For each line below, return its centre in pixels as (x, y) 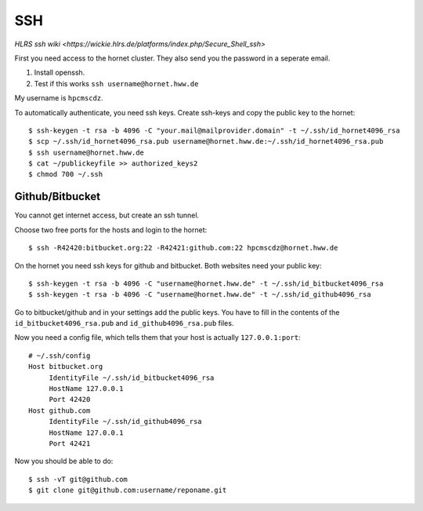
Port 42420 (70, 400)
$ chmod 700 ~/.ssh (66, 174)
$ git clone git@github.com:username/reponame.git (128, 490)
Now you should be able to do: (64, 461)
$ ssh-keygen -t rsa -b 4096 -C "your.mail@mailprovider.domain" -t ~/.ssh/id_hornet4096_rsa (214, 130)
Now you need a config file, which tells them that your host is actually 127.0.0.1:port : (157, 338)
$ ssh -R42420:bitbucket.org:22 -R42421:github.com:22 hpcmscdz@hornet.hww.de (183, 248)
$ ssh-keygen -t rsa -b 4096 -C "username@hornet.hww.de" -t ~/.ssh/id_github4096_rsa (200, 295)
